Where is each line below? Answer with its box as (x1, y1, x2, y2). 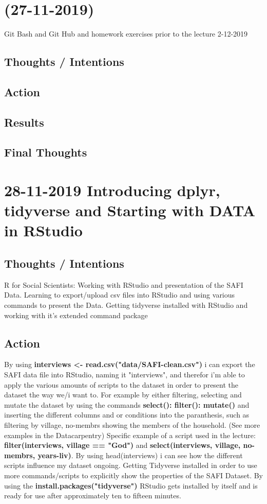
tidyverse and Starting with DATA (4, 200, 256, 221)
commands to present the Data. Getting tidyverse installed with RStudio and (4, 299, 248, 310)
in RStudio (4, 220, 83, 241)
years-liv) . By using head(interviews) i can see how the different (37, 449, 243, 460)
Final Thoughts (4, 144, 87, 160)
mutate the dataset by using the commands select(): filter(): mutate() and (4, 399, 250, 410)
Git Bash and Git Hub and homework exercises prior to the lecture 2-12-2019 (4, 28, 248, 39)
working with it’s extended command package (4, 309, 148, 320)
